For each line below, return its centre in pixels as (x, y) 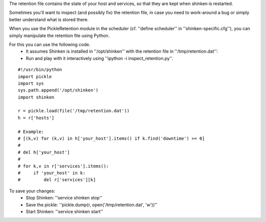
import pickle (35, 77)
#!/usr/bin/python (40, 70)
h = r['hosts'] (36, 118)
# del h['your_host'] (44, 152)
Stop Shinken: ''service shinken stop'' (64, 198)
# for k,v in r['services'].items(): (64, 166)
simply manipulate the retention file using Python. (59, 35)
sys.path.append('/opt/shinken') (58, 90)
